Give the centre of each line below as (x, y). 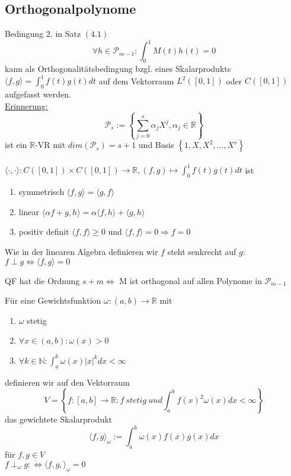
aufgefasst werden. (38, 94)
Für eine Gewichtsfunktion (53, 300)
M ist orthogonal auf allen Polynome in (191, 280)
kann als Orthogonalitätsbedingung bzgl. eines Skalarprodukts (118, 69)
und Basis (156, 145)
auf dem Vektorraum (136, 81)
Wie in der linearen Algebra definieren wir (81, 251)
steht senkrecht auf (202, 251)
